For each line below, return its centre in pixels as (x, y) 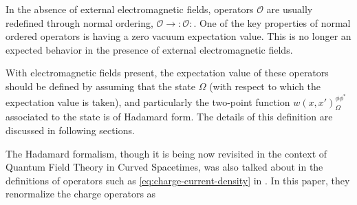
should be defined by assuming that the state (101, 86)
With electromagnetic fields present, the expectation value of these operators (167, 73)
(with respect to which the (265, 86)
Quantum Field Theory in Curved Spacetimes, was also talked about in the (164, 167)
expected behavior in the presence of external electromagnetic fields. (149, 49)
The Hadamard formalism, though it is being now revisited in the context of (166, 153)
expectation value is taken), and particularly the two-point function (148, 101)
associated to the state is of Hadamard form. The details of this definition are (169, 117)
